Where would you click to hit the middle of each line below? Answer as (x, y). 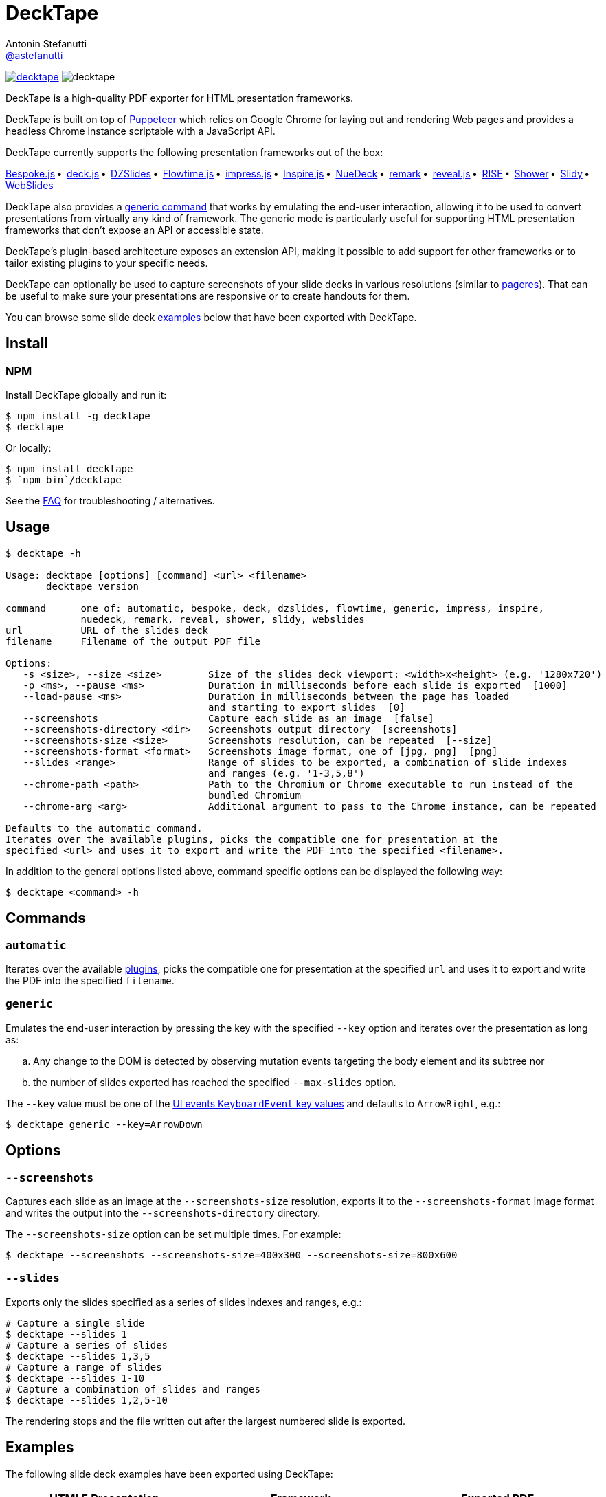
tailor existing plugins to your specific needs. (107, 263)
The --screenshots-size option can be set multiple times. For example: (173, 1234)
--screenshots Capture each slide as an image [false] (228, 718)
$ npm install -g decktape (78, 415)
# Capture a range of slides (84, 1367)
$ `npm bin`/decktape (64, 479)
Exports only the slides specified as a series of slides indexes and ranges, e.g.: (184, 1302)
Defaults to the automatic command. (104, 828)
